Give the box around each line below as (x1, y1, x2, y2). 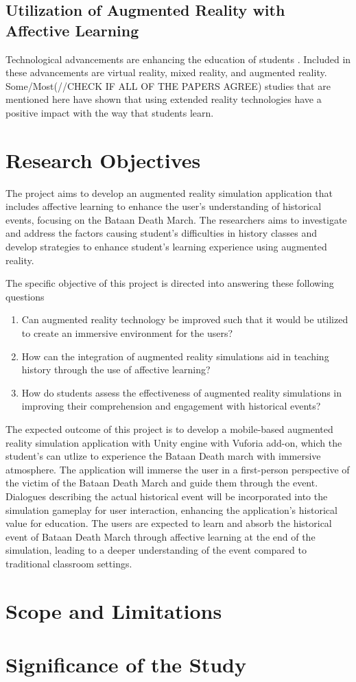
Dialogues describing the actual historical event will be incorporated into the (5, 489, 328, 503)
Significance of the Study (5, 650, 247, 679)
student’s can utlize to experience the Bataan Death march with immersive (5, 449, 321, 463)
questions (5, 289, 45, 303)
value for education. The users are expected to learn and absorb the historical (5, 516, 332, 530)
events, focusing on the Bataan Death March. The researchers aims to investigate (5, 212, 347, 226)
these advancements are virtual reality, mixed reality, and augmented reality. (5, 65, 327, 80)
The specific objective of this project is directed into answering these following (5, 276, 334, 290)
